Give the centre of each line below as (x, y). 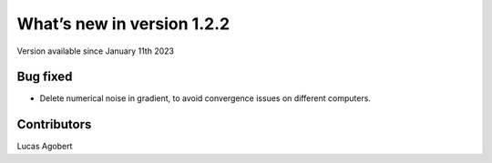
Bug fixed (45, 77)
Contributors (54, 124)
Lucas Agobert (45, 147)
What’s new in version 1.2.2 (123, 24)
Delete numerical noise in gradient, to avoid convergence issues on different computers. (205, 98)
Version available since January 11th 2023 (96, 51)
